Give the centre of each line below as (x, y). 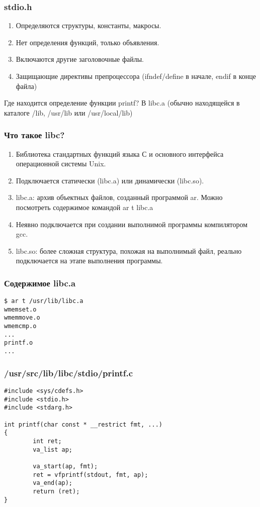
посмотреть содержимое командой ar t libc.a (84, 207)
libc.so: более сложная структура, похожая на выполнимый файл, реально (129, 250)
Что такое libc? (34, 135)
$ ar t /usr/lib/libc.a (44, 301)
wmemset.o (20, 309)
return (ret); (56, 491)
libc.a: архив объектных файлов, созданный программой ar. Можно (119, 197)
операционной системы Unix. (61, 164)
